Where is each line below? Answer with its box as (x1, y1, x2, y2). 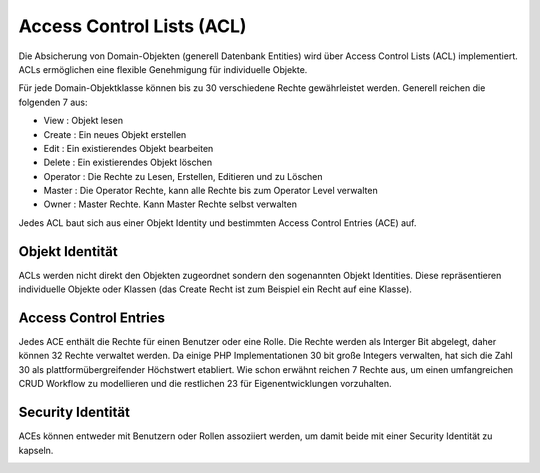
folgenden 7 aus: (18, 96, 88, 108)
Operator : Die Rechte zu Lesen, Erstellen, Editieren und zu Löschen (43, 170, 323, 182)
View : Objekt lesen (43, 115, 124, 127)
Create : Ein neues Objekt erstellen (43, 128, 187, 140)
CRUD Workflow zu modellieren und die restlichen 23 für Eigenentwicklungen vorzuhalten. (18, 378, 392, 390)
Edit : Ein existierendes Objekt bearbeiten (43, 142, 214, 154)
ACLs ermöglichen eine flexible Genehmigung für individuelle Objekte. (18, 63, 308, 75)
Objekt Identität (18, 243, 119, 260)
